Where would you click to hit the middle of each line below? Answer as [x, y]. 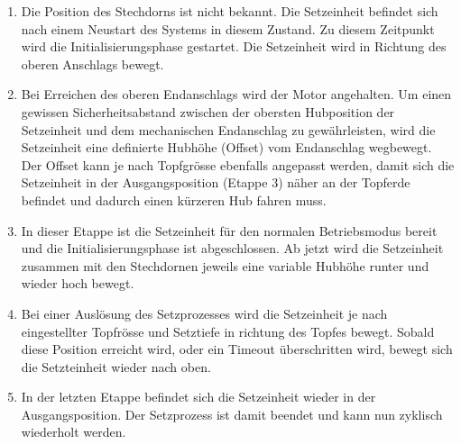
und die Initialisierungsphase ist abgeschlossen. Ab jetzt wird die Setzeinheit [232, 248]
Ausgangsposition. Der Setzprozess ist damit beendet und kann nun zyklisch [232, 414]
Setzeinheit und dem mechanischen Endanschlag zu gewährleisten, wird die [228, 129]
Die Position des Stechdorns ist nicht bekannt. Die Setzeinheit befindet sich [230, 11]
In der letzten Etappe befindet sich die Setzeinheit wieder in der [198, 397]
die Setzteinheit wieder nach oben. [116, 366]
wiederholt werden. [74, 432]
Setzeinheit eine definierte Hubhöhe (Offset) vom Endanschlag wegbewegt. [226, 147]
